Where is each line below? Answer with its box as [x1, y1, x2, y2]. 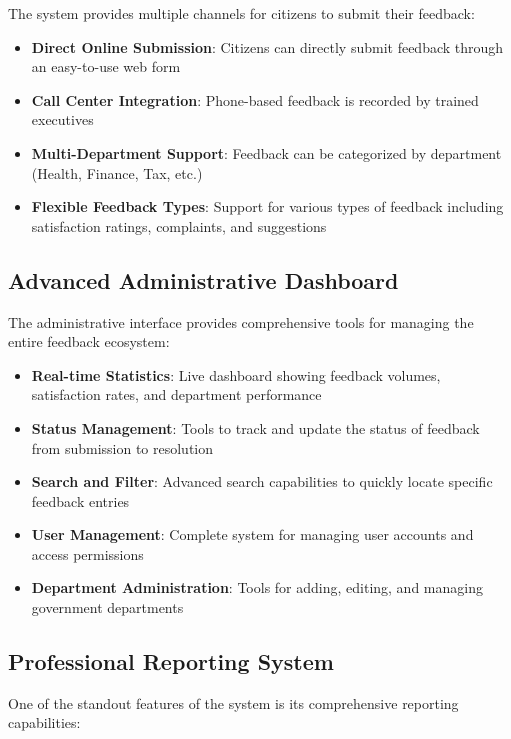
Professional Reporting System [8, 646, 334, 677]
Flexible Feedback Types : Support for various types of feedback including [31, 196, 504, 217]
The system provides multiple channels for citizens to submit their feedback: [8, 3, 475, 23]
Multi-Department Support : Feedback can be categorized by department [31, 142, 502, 163]
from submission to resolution [31, 437, 214, 458]
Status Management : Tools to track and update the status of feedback [31, 417, 480, 438]
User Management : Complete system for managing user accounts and [31, 524, 474, 545]
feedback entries [31, 490, 130, 511]
